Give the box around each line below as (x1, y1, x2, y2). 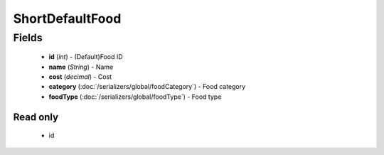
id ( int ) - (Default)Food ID (48, 53, 124, 61)
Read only (13, 111, 59, 123)
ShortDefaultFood (13, 11, 122, 26)
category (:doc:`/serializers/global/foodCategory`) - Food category (48, 82, 246, 91)
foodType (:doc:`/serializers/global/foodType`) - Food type (48, 92, 222, 101)
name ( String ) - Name (48, 63, 114, 71)
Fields (13, 31, 43, 44)
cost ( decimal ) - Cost (48, 72, 112, 81)
